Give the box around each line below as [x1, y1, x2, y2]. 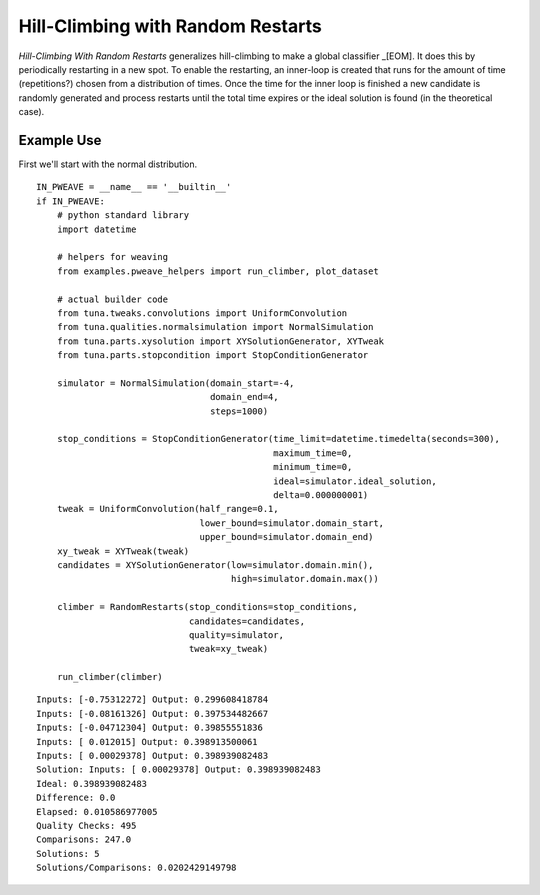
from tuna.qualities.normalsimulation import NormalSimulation [56, 321, 374, 333]
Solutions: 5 [36, 848, 100, 859]
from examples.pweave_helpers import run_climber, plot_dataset [56, 265, 379, 277]
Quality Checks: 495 [36, 820, 137, 831]
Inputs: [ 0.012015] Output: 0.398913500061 [36, 736, 259, 747]
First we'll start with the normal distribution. [18, 158, 198, 170]
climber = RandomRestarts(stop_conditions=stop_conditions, [56, 601, 359, 613]
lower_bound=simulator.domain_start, [199, 517, 385, 529]
